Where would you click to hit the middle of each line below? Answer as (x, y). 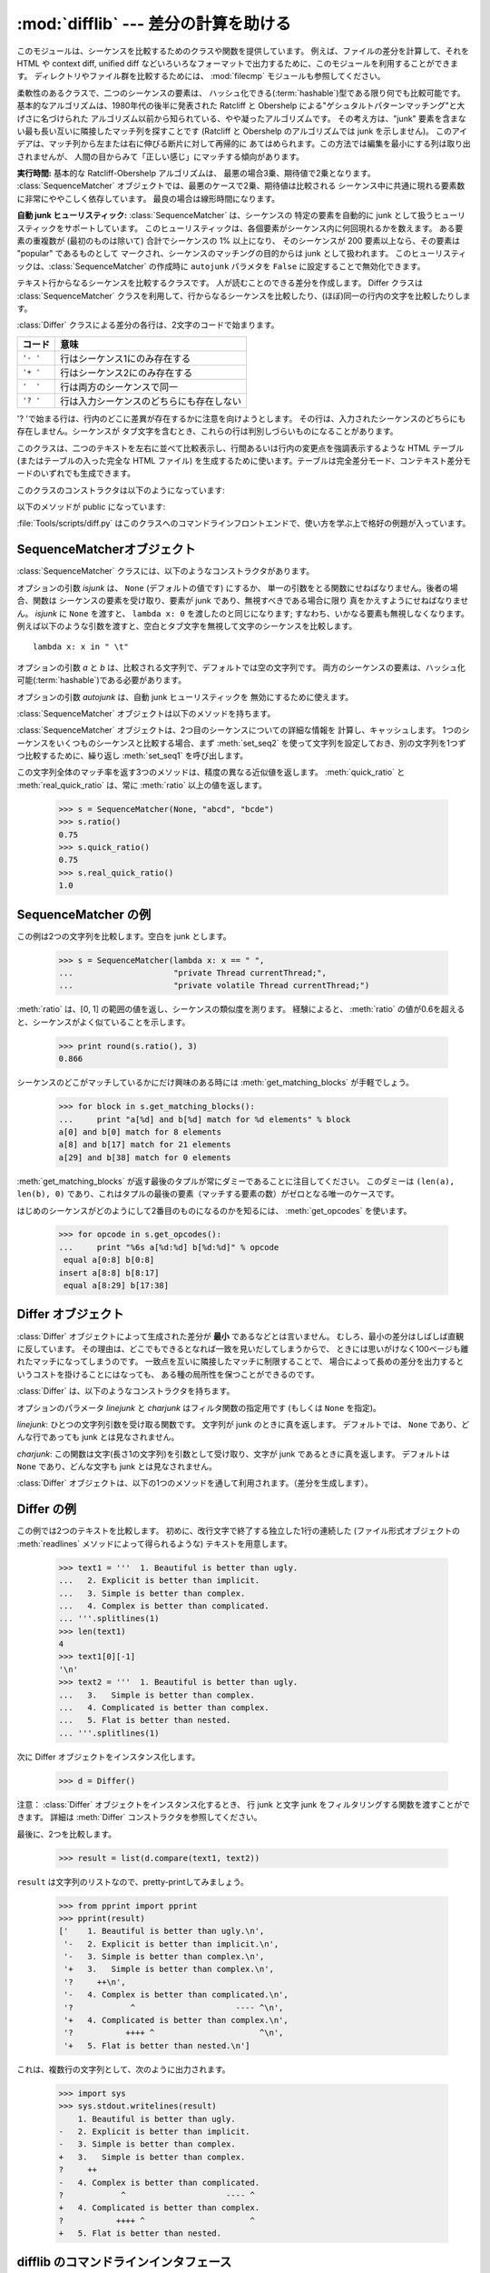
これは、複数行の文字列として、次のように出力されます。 (123, 2069)
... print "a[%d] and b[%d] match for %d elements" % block (205, 1119)
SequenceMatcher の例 (84, 914)
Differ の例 (47, 1509)
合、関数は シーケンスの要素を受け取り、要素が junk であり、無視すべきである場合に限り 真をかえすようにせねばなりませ (243, 601)
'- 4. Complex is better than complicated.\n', (176, 1995)
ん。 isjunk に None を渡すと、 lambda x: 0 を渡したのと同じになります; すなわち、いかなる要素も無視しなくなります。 (243, 613)
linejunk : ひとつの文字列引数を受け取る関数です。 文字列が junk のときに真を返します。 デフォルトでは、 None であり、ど (243, 1424)
